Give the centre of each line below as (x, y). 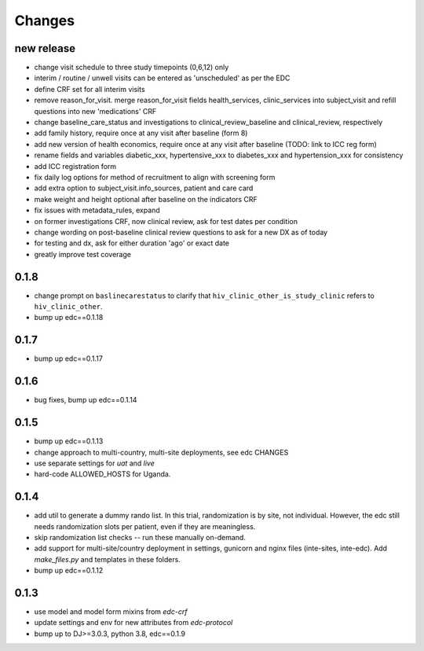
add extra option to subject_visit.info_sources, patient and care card (144, 188)
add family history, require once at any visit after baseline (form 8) (141, 133)
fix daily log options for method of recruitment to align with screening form (155, 177)
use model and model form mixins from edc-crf (111, 612)
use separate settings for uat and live (94, 463)
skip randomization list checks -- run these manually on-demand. (140, 537)
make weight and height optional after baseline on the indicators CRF (146, 199)
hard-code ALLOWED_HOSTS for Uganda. (102, 474)
